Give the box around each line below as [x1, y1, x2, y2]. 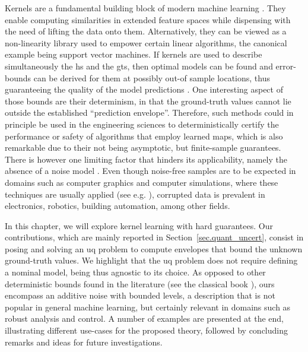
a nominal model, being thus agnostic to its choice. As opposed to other [5, 266, 266, 278]
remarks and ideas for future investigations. [5, 335, 163, 348]
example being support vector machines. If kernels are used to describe [5, 48, 262, 61]
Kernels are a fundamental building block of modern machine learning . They [5, 2, 286, 14]
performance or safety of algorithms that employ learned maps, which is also [5, 129, 283, 142]
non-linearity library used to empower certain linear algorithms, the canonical [5, 36, 287, 49]
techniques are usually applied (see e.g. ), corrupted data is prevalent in [5, 188, 265, 200]
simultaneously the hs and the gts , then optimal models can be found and [5, 59, 273, 72]
